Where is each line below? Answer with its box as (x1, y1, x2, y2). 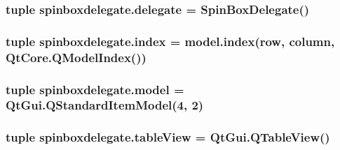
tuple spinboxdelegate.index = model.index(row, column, (6, 32, 335, 50)
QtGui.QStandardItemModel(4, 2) (6, 96, 204, 114)
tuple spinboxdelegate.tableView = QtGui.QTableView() (6, 128, 330, 146)
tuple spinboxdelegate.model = (6, 80, 184, 98)
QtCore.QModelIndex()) (6, 48, 147, 66)
